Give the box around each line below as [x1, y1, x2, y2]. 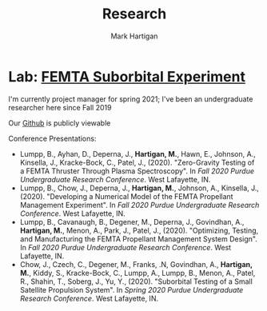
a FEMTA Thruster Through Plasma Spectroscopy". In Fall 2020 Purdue [19, 165, 254, 176]
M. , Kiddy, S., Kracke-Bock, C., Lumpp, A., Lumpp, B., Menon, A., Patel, [19, 268, 256, 277]
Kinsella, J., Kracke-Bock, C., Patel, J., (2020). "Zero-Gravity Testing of [19, 157, 255, 167]
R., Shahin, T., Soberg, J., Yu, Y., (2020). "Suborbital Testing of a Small [19, 277, 253, 286]
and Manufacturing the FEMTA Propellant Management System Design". [19, 233, 257, 244]
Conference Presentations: [8, 134, 97, 143]
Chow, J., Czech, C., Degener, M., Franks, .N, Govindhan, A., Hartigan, [19, 259, 253, 269]
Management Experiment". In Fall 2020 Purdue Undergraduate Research [19, 200, 260, 209]
